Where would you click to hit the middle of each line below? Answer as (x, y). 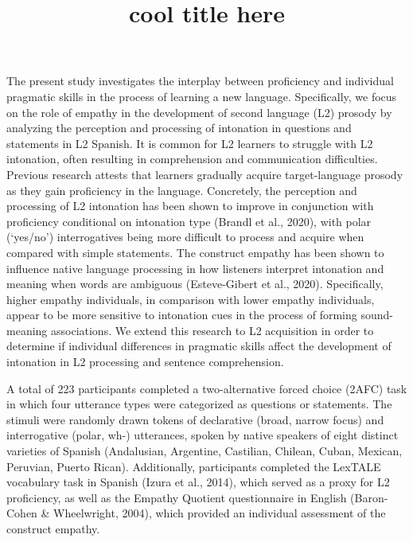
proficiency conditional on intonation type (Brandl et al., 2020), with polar (189, 221)
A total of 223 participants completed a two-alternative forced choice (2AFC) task (207, 388)
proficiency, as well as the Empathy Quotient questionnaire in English (177, 497)
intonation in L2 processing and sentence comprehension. (145, 362)
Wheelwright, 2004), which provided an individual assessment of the (220, 513)
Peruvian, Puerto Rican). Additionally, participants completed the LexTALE (194, 466)
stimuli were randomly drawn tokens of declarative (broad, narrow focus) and (195, 419)
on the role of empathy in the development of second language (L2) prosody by (199, 112)
